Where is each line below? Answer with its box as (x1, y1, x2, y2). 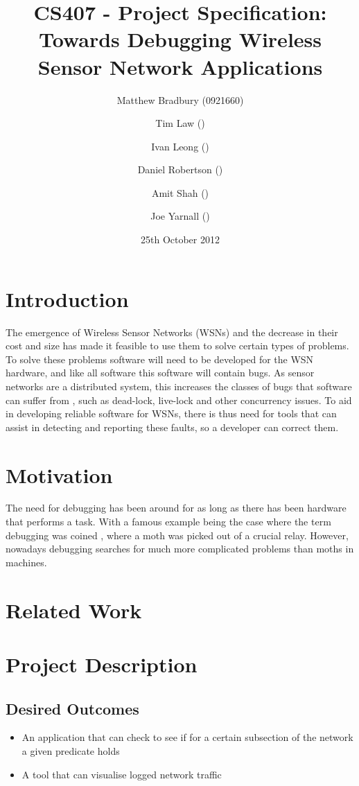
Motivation (6, 460, 113, 489)
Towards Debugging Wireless (39, 25, 322, 53)
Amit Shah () (151, 185, 209, 200)
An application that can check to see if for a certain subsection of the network (21, 730, 353, 744)
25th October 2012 (141, 232, 220, 247)
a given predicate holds (21, 743, 120, 758)
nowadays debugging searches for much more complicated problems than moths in (6, 541, 354, 556)
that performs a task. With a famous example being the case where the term (6, 514, 331, 529)
